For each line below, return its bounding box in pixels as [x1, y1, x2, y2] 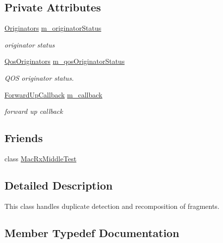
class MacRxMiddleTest [4, 153, 77, 163]
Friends [4, 130, 43, 146]
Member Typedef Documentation [4, 225, 179, 240]
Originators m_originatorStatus [4, 23, 102, 33]
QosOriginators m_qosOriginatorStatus [4, 56, 125, 66]
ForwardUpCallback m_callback [4, 89, 103, 99]
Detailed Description [4, 177, 113, 193]
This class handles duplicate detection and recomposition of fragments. [4, 200, 220, 211]
